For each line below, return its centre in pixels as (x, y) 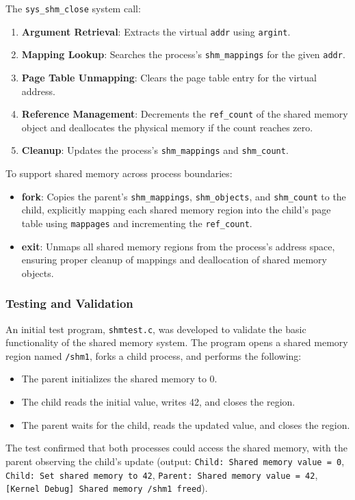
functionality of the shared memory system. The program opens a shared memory (177, 342)
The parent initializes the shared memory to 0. (119, 379)
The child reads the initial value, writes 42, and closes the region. (158, 402)
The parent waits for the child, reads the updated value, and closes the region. (186, 424)
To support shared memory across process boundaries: (119, 173)
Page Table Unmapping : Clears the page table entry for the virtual (169, 77)
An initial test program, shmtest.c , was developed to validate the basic (156, 329)
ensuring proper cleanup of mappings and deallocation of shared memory (174, 260)
